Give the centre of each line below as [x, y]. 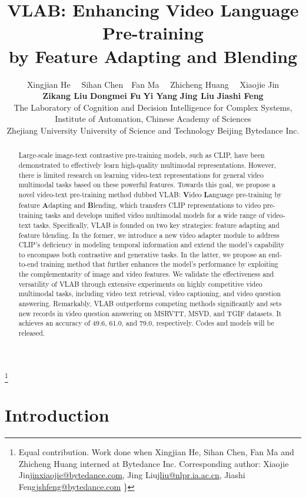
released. [32, 333]
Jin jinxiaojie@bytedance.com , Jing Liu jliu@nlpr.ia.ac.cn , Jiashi [132, 475]
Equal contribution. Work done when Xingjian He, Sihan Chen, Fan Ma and [156, 452]
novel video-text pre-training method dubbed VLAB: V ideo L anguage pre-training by [150, 194]
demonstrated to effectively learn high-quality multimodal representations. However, [147, 165]
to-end [28, 264]
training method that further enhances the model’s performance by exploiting [159, 264]
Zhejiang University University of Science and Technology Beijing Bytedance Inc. [153, 130]
